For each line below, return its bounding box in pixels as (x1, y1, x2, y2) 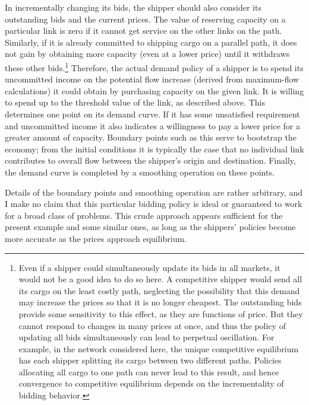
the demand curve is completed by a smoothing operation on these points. (5, 165, 275, 178)
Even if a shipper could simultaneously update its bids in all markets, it (18, 261, 280, 273)
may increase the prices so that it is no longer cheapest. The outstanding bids (18, 296, 302, 308)
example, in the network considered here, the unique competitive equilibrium (18, 342, 299, 355)
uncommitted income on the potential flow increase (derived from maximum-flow (5, 73, 299, 85)
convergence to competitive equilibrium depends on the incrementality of (18, 377, 284, 390)
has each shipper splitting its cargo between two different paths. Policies (18, 354, 282, 366)
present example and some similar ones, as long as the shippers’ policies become (5, 221, 296, 233)
